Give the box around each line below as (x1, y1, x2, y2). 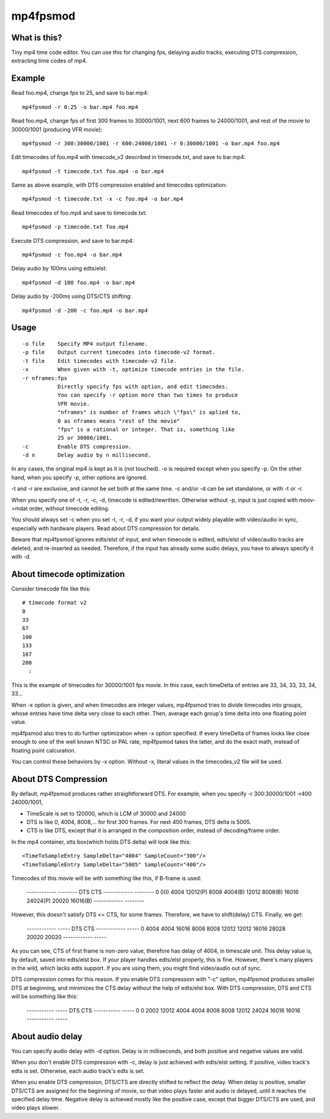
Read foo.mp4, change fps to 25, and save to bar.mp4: (11, 89, 149, 97)
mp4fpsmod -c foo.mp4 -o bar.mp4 (22, 251, 122, 258)
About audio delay (11, 1031, 82, 1041)
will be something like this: (11, 993, 78, 1000)
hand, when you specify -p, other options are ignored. (11, 474, 148, 481)
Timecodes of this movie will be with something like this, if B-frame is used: (11, 874, 202, 882)
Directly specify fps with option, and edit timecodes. (57, 383, 229, 390)
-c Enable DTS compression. (22, 443, 132, 450)
